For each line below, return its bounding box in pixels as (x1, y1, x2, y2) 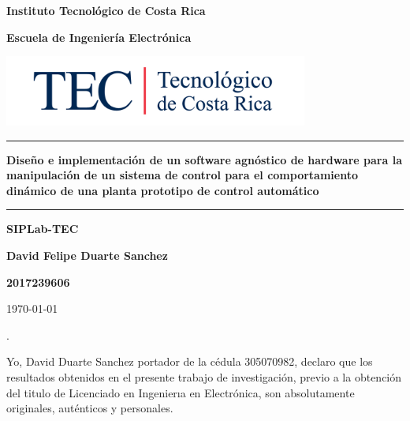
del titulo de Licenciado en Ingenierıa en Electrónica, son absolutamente (6, 384, 355, 400)
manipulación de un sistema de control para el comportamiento (6, 167, 358, 183)
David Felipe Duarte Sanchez (6, 246, 168, 263)
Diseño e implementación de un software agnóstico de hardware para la (6, 151, 402, 167)
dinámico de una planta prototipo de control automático (6, 182, 319, 198)
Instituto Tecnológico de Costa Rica (6, 2, 206, 18)
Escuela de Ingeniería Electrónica (6, 28, 192, 45)
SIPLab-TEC (6, 220, 79, 237)
